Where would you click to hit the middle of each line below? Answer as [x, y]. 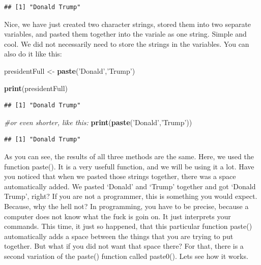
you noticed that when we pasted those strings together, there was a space [120, 176]
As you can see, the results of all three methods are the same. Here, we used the [129, 156]
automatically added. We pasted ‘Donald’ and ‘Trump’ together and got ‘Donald [130, 186]
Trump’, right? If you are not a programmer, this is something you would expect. [131, 196]
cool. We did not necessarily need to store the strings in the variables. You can [127, 43]
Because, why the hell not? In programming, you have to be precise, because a [126, 206]
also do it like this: [33, 54]
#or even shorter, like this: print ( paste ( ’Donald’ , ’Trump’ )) [98, 122]
